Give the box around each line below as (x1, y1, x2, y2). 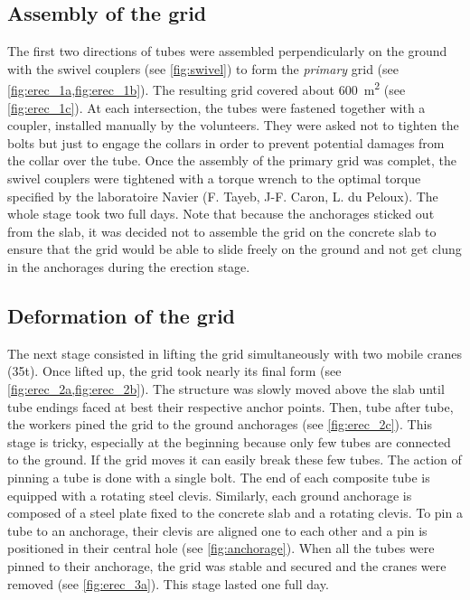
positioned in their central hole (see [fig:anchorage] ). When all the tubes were (7, 539, 435, 558)
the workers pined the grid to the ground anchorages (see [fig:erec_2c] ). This (7, 415, 432, 434)
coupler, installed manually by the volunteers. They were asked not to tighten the (7, 116, 459, 135)
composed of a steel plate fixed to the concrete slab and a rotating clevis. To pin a (7, 503, 463, 522)
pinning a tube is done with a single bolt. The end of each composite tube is (7, 467, 430, 486)
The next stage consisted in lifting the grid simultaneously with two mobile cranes (7, 343, 462, 362)
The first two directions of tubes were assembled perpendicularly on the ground (7, 42, 447, 61)
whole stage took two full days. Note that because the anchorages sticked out (7, 204, 435, 223)
